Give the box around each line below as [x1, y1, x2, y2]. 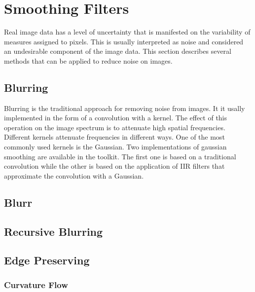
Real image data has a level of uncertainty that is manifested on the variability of [4, 27, 251, 37]
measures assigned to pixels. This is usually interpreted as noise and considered [4, 36, 244, 46]
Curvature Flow [4, 278, 68, 291]
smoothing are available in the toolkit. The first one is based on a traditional [4, 151, 236, 161]
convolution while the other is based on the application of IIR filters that [4, 161, 225, 171]
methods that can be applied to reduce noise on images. [4, 55, 173, 66]
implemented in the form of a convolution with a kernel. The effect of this [4, 112, 227, 123]
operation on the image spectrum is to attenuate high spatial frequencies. [4, 122, 225, 132]
